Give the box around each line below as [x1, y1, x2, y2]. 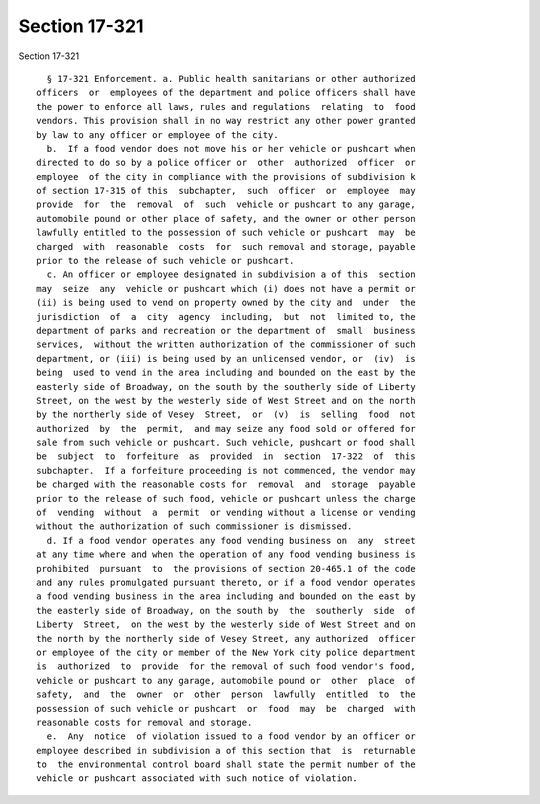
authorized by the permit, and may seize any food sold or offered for [36, 423, 416, 434]
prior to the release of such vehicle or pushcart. [36, 255, 295, 267]
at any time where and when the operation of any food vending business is [36, 549, 416, 560]
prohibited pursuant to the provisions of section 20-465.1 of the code [36, 563, 416, 574]
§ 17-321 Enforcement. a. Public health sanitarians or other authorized [46, 73, 416, 84]
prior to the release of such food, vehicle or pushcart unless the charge [36, 493, 416, 504]
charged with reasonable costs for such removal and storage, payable [36, 241, 416, 252]
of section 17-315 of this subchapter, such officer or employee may [36, 185, 416, 197]
